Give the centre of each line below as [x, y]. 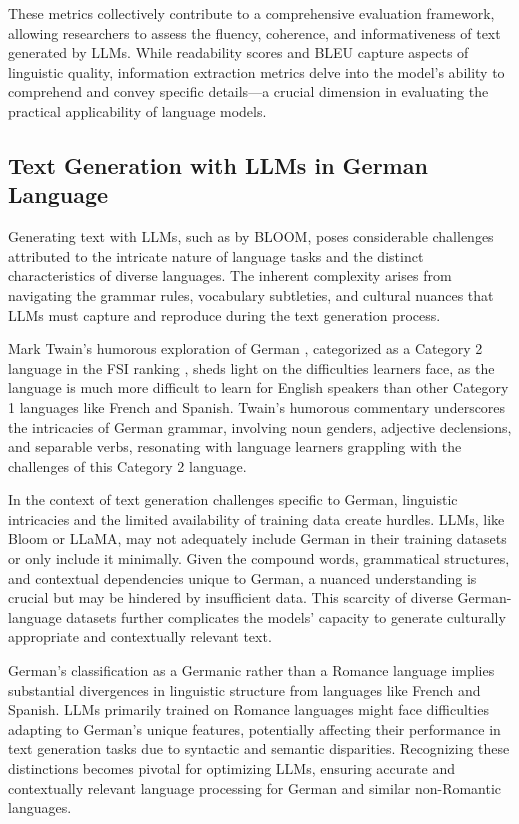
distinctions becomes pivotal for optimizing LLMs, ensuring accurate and [231, 768]
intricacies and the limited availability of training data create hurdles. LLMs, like [256, 518]
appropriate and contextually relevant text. [140, 636]
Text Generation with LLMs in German [218, 164]
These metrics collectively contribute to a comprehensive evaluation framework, [251, 13]
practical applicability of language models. [137, 110]
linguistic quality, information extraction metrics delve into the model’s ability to [256, 71]
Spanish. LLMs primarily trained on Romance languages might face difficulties [248, 709]
